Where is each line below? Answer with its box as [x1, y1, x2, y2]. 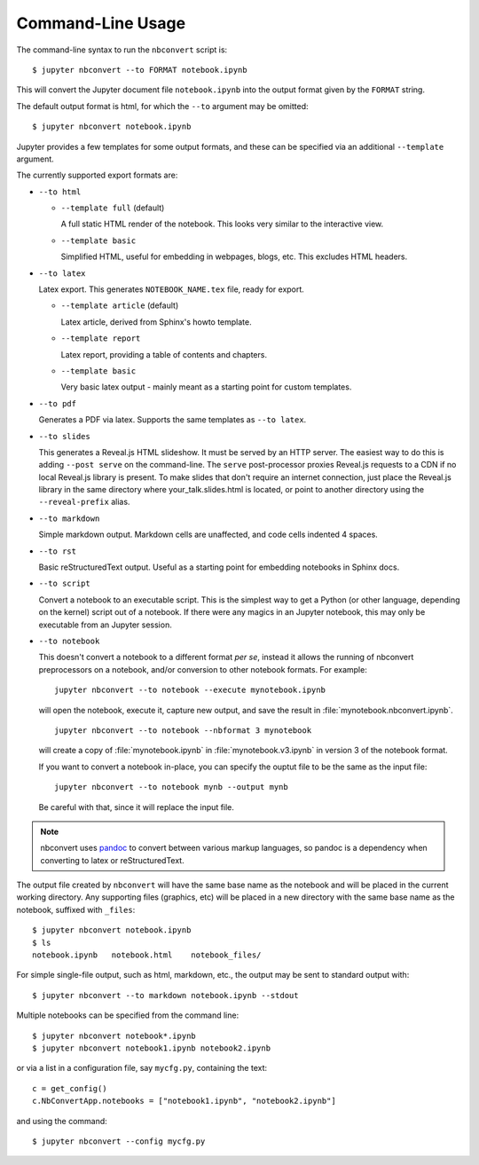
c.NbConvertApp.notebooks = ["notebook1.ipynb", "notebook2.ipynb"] [32, 1096, 336, 1106]
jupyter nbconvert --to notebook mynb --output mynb [54, 782, 288, 792]
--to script [38, 579, 90, 589]
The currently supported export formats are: [16, 169, 178, 181]
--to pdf [38, 398, 77, 408]
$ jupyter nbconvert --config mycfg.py [32, 1136, 206, 1146]
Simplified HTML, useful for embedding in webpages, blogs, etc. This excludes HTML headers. [60, 251, 408, 262]
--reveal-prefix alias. [38, 497, 130, 508]
